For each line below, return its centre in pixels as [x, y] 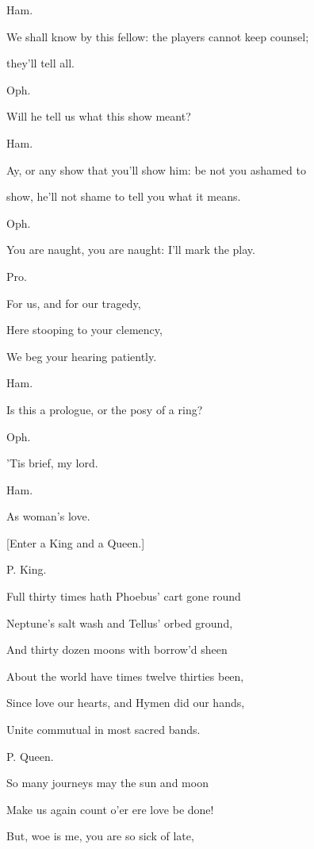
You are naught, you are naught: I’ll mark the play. [131, 250]
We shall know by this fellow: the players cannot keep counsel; [158, 36]
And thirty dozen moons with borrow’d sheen [117, 649]
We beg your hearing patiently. [82, 356]
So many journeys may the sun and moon [107, 783]
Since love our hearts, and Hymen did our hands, [126, 703]
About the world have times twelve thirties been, [125, 676]
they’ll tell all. [40, 63]
